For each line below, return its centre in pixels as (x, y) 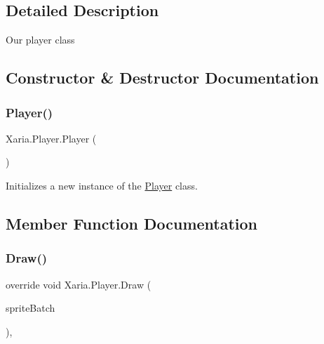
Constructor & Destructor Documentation (162, 78)
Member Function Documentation (132, 223)
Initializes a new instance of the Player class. (102, 185)
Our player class (40, 40)
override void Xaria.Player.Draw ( (79, 284)
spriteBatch (31, 308)
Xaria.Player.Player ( (51, 138)
